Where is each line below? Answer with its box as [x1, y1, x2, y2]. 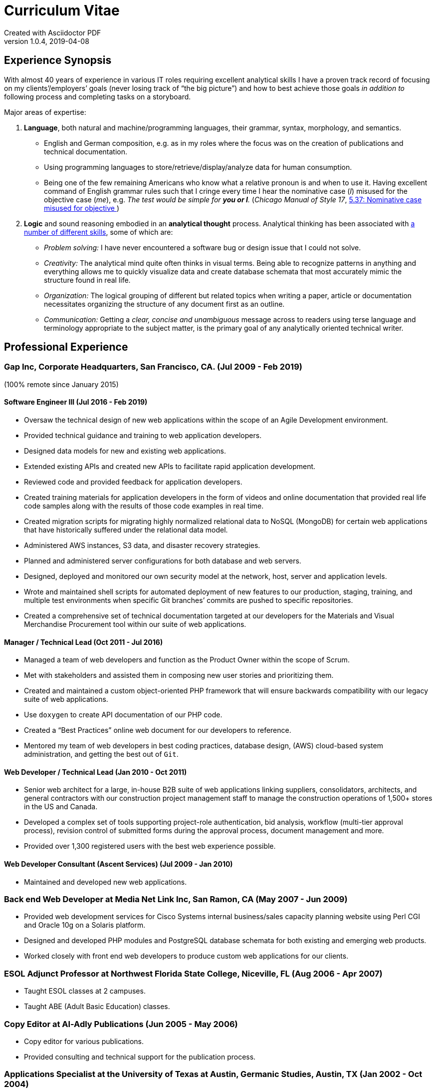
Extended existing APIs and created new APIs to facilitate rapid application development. [24, 462, 316, 471]
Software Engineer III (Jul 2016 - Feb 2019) [4, 398, 148, 407]
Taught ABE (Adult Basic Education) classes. [24, 1002, 170, 1011]
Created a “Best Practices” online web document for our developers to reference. [24, 726, 291, 735]
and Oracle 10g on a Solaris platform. [24, 921, 146, 930]
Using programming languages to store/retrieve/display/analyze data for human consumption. [44, 162, 352, 171]
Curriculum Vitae [4, 2, 120, 19]
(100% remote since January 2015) [4, 380, 119, 389]
